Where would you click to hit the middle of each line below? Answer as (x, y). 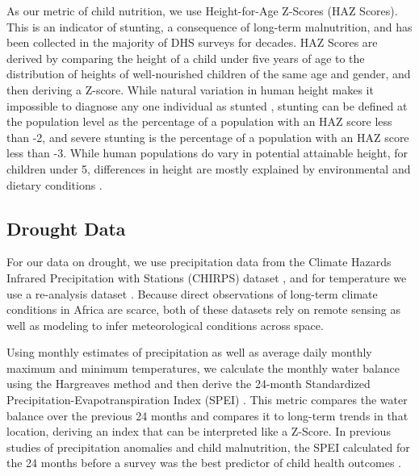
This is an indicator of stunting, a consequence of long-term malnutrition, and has (209, 26)
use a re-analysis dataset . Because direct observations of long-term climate (192, 293)
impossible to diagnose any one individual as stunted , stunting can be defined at (207, 105)
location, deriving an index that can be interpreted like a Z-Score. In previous (199, 431)
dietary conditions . (54, 184)
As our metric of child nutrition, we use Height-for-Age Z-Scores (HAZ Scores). (202, 10)
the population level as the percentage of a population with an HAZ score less (199, 121)
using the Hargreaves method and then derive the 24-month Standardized (189, 384)
